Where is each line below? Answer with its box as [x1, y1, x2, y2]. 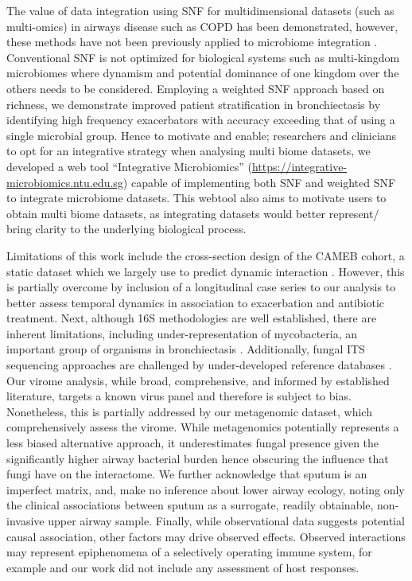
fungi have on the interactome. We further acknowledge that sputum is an [6, 466, 367, 482]
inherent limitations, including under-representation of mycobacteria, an [6, 325, 358, 341]
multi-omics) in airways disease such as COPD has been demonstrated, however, [6, 18, 398, 34]
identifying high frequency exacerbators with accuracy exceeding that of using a [6, 111, 395, 128]
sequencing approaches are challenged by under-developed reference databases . [6, 357, 392, 373]
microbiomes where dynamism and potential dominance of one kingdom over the [6, 64, 399, 81]
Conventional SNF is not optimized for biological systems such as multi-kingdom [6, 49, 400, 65]
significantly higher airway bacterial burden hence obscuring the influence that [6, 450, 389, 466]
